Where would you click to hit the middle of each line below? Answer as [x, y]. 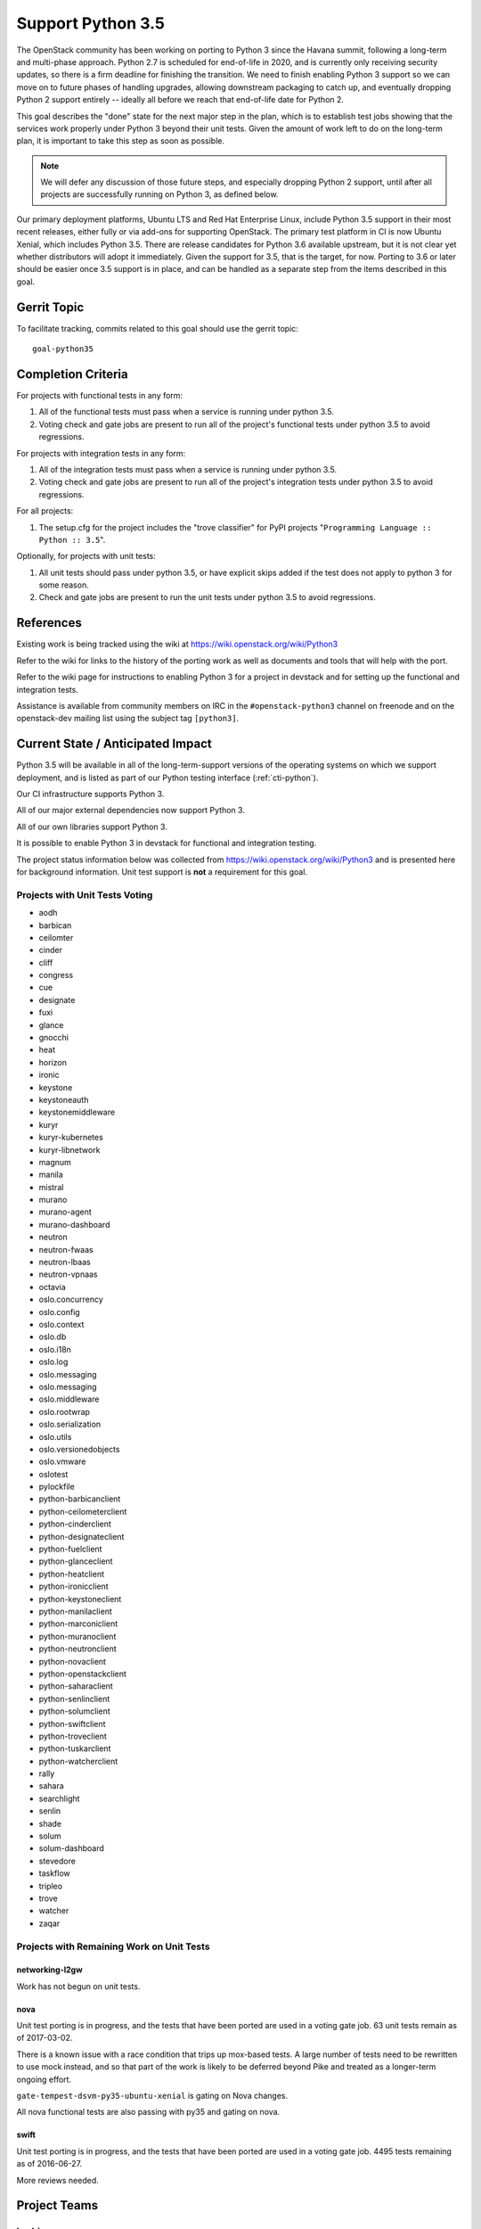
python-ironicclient [73, 1586]
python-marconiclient [78, 1624]
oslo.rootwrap [65, 1411]
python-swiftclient [72, 1723]
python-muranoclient [77, 1636]
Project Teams [57, 2205]
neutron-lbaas [65, 1263]
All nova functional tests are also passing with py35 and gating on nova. [148, 2112]
